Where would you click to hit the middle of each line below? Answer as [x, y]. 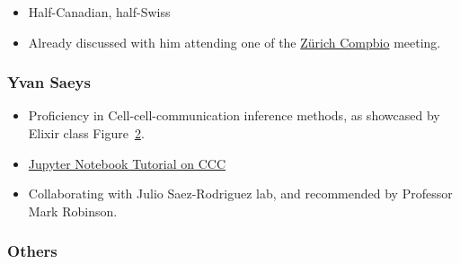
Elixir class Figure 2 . [86, 133]
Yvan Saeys [49, 82]
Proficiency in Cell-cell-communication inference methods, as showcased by [234, 115]
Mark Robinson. [73, 211]
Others [32, 251]
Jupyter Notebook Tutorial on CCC [127, 163]
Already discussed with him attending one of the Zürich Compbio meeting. [234, 42]
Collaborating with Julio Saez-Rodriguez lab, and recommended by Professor [240, 194]
